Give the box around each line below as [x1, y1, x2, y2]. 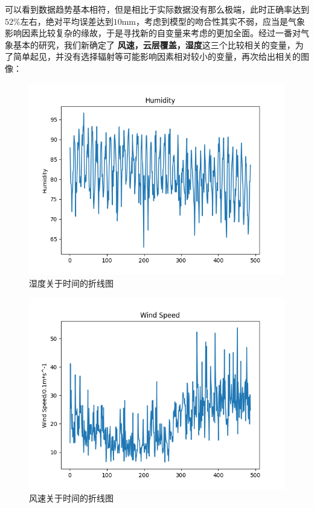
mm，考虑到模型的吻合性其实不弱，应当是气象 [121, 14, 305, 27]
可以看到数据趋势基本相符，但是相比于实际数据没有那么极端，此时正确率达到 [5, 3, 309, 15]
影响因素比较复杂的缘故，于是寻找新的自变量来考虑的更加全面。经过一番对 [5, 27, 301, 39]
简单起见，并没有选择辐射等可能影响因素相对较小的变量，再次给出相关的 [13, 50, 301, 63]
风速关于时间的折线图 [29, 492, 114, 504]
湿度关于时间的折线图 [29, 277, 114, 290]
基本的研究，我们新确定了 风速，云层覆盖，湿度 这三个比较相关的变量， [13, 38, 295, 51]
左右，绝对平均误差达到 [20, 14, 114, 27]
